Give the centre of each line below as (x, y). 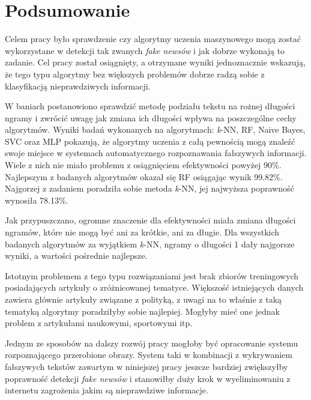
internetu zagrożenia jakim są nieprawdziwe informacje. (107, 390)
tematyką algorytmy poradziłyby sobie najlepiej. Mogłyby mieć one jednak (142, 311)
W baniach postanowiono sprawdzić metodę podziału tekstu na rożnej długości (150, 106)
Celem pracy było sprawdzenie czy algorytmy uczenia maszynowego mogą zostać (153, 39)
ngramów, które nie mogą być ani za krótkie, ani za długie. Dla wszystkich (142, 232)
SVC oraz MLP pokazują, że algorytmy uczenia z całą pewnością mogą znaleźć (150, 141)
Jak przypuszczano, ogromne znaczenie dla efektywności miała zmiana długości (150, 220)
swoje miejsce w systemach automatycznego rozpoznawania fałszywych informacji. (156, 153)
